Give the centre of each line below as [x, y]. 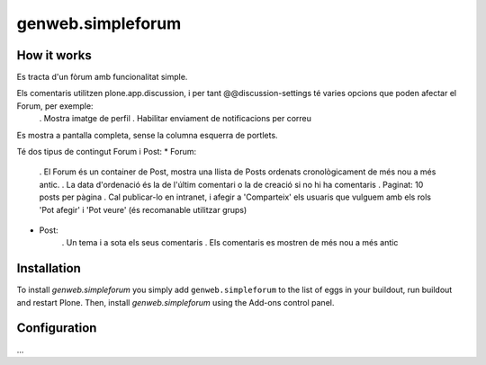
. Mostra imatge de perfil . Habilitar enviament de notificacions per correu [175, 119]
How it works [54, 55]
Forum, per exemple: [55, 106]
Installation [49, 268]
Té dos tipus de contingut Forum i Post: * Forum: [107, 152]
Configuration [57, 328]
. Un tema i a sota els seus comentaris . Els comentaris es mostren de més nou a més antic [230, 243]
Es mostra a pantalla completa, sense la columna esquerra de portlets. [147, 135]
